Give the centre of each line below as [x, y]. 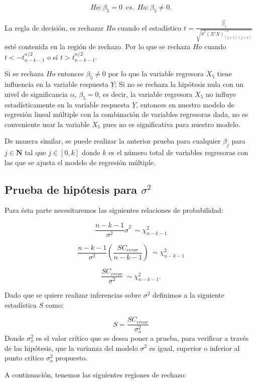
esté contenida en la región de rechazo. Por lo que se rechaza [98, 46]
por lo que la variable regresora [156, 74]
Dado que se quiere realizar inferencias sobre [73, 295]
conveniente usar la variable [47, 124]
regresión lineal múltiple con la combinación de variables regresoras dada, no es [126, 114]
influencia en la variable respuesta [56, 84]
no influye [221, 94]
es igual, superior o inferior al [195, 348]
